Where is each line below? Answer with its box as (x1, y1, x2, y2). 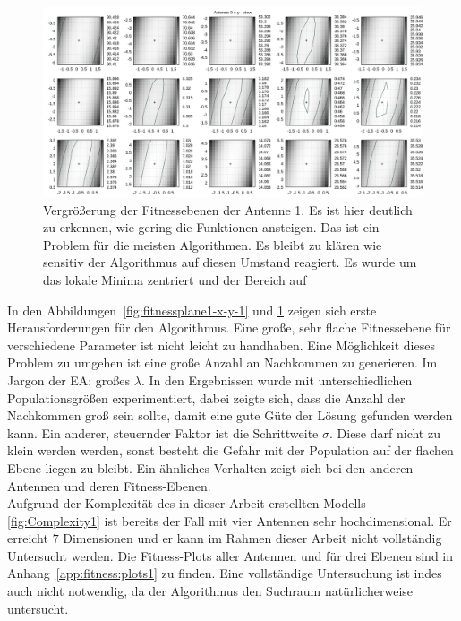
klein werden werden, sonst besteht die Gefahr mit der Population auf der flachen (7, 441, 454, 460)
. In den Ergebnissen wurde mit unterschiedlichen (141, 370, 413, 389)
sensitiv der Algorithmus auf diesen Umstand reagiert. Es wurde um (43, 253, 417, 272)
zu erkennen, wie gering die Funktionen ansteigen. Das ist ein (43, 218, 380, 237)
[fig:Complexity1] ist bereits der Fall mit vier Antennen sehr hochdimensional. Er (7, 511, 452, 530)
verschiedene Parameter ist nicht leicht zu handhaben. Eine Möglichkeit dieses (7, 335, 435, 354)
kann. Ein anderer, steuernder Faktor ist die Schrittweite (7, 423, 319, 442)
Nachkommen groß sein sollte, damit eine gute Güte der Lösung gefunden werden (7, 406, 453, 425)
